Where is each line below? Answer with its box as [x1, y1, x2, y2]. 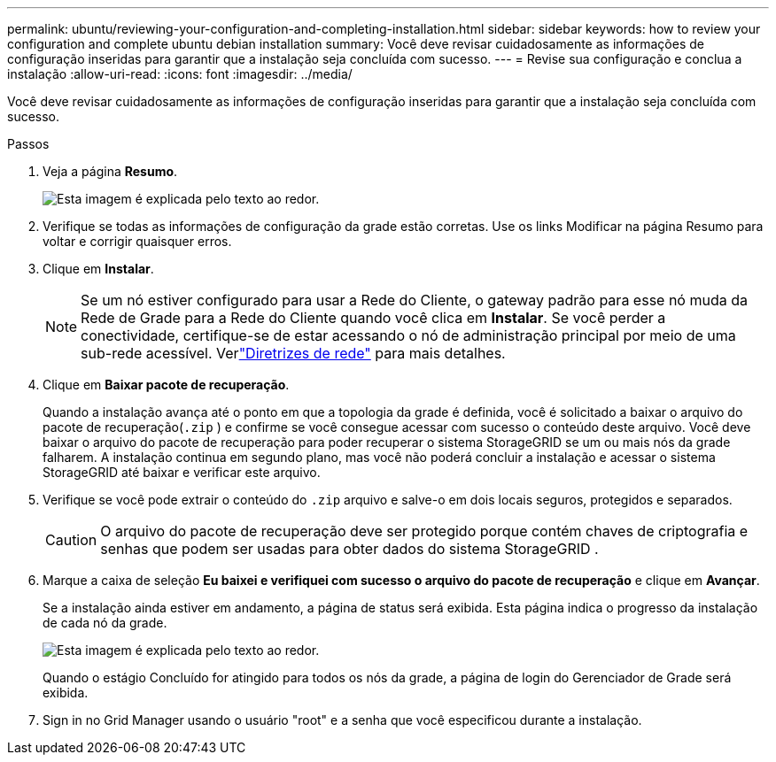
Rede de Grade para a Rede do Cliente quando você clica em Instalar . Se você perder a [81, 309, 666, 327]
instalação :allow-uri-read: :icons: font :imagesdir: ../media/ [7, 66, 353, 81]
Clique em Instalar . [43, 261, 154, 276]
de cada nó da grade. [43, 615, 167, 630]
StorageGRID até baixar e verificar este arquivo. [43, 465, 321, 480]
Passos [7, 136, 50, 151]
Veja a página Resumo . [43, 164, 178, 179]
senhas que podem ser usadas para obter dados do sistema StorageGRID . [100, 540, 599, 558]
